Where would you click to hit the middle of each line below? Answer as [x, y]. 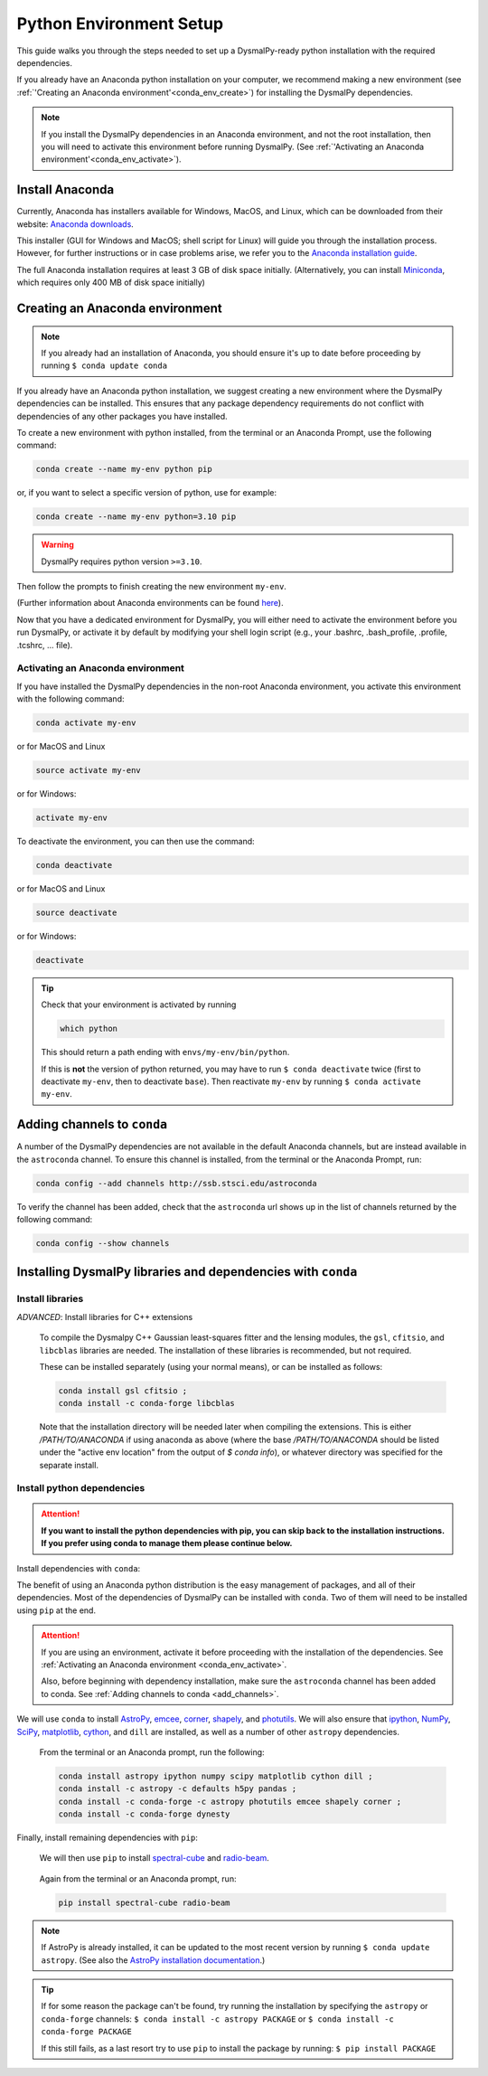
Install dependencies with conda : [79, 1568]
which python [89, 1029]
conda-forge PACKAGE [87, 2032]
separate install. [69, 1465]
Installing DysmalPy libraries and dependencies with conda [187, 1272]
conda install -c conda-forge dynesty [144, 1814]
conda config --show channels [103, 1244]
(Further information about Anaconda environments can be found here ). [150, 603]
